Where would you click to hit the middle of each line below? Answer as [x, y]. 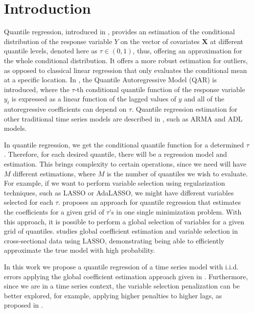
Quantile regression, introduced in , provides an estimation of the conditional [119, 32]
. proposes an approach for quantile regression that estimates [150, 202]
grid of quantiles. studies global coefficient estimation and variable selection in [121, 231]
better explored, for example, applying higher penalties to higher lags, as [113, 295]
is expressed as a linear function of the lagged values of [94, 99]
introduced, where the [37, 89]
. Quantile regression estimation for [185, 109]
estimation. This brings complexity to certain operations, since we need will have [125, 164]
